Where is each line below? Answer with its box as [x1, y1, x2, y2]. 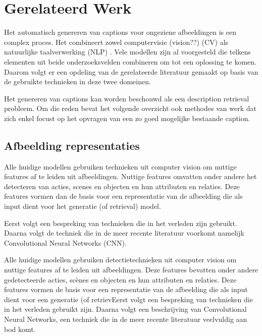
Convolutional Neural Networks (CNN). [4, 237, 127, 248]
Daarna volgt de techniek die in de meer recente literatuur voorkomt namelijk [4, 228, 244, 238]
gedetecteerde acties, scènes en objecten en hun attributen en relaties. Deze [4, 274, 237, 285]
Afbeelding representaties [4, 137, 140, 153]
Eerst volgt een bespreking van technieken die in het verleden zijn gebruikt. [4, 217, 237, 228]
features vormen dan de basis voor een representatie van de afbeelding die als [4, 191, 243, 201]
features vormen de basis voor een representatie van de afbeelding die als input [4, 284, 248, 295]
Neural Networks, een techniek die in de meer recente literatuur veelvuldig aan [4, 313, 247, 324]
